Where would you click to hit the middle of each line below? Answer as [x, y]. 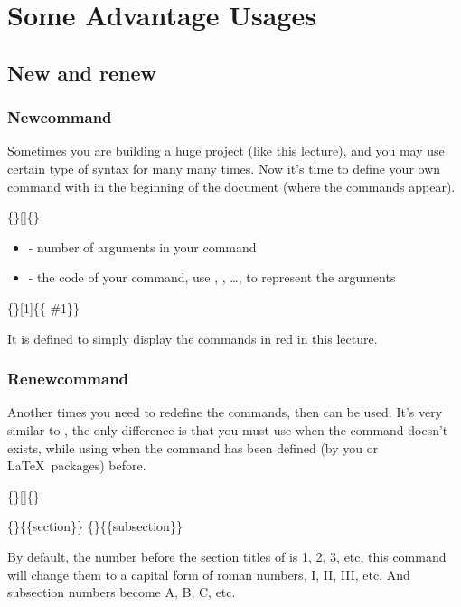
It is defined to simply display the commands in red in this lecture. [193, 338]
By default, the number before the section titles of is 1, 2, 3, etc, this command [227, 556]
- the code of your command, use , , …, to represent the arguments [212, 277]
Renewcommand [68, 379]
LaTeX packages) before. [77, 465]
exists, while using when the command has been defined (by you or [193, 447]
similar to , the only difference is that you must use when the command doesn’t [228, 429]
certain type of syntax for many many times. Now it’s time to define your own [224, 168]
